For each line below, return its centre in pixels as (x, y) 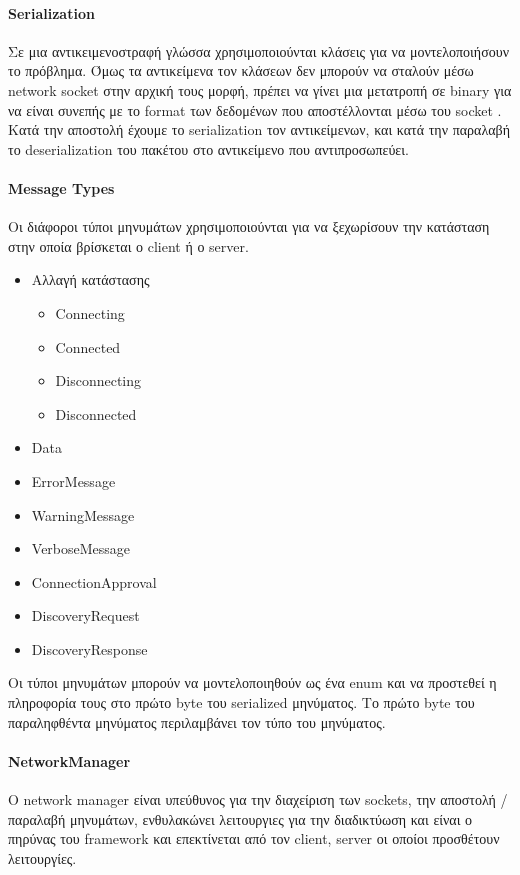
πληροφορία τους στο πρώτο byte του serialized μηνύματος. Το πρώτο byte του (241, 702)
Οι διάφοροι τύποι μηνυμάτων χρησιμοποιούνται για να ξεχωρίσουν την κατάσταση (249, 226)
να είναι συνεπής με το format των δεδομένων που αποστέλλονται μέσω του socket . (255, 109)
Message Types (61, 187)
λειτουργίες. (42, 857)
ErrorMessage (73, 480)
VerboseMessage (81, 548)
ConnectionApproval (94, 581)
